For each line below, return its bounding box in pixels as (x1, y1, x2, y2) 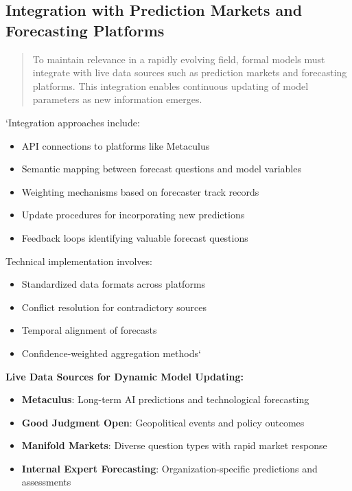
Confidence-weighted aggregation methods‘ (21, 345, 201, 360)
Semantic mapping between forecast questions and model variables (21, 161, 301, 176)
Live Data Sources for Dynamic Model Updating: (5, 369, 244, 383)
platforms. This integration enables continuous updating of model (32, 78, 309, 93)
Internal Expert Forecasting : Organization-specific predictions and (21, 461, 318, 475)
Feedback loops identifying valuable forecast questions (21, 230, 248, 244)
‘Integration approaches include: (5, 115, 140, 129)
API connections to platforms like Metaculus (21, 138, 210, 152)
